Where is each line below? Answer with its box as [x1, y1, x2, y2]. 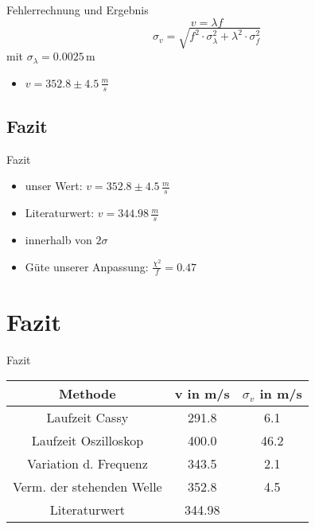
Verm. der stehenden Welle [13, 477, 162, 496]
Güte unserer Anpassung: [25, 258, 149, 274]
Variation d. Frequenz [26, 454, 148, 473]
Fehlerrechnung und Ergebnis [6, 2, 149, 18]
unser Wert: [25, 177, 83, 194]
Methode [59, 384, 116, 403]
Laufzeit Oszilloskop [31, 431, 144, 450]
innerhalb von [25, 231, 92, 248]
